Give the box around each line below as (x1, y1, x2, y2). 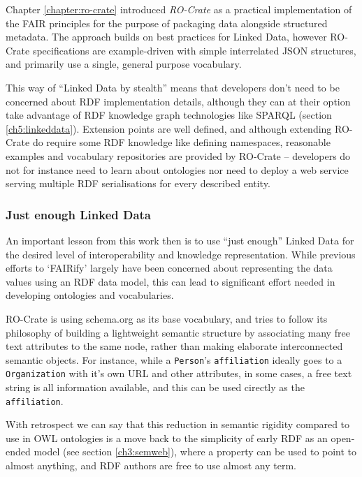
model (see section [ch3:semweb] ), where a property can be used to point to (34, 444, 357, 459)
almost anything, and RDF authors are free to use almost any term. (6, 458, 296, 473)
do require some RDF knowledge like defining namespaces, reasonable (32, 135, 331, 149)
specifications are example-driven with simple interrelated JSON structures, (32, 43, 356, 57)
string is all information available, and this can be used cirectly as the (6, 380, 305, 394)
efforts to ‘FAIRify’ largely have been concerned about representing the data (6, 260, 333, 275)
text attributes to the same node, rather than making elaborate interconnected (6, 339, 343, 353)
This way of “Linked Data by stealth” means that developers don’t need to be (6, 80, 340, 94)
